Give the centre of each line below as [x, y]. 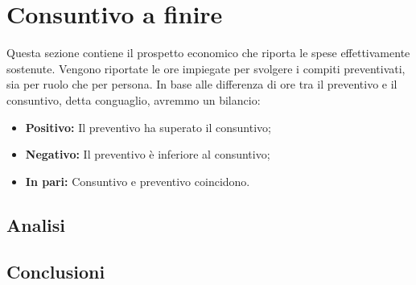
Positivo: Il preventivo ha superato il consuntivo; [148, 127]
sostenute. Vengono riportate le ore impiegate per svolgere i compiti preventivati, [206, 68]
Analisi [36, 224]
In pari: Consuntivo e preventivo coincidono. [138, 181]
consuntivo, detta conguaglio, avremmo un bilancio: [134, 99]
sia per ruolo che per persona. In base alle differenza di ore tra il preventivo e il [202, 84]
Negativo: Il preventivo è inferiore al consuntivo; [148, 154]
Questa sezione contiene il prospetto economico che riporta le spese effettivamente [208, 53]
